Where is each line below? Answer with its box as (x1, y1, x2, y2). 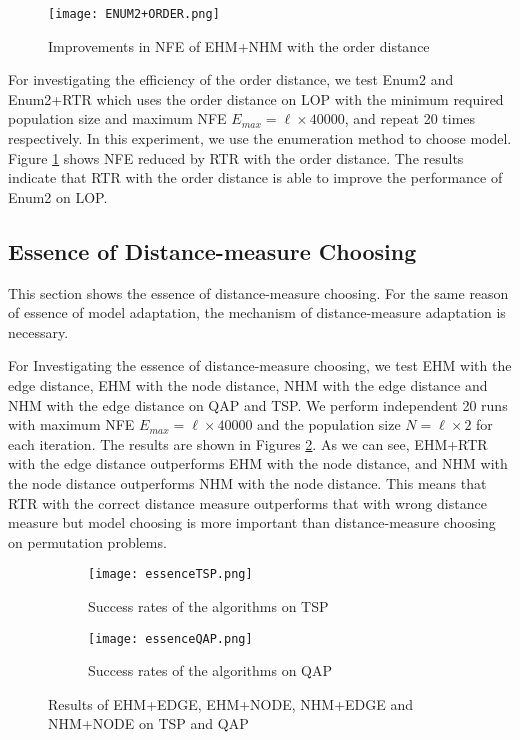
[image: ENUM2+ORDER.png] (48, 7, 220, 21)
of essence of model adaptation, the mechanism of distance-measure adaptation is (8, 302, 506, 323)
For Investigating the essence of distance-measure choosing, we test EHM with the (8, 355, 512, 376)
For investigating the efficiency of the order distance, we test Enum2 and (8, 69, 454, 90)
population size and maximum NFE (8, 108, 227, 129)
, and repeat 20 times (344, 108, 476, 129)
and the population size (257, 414, 401, 435)
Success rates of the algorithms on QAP (88, 660, 333, 681)
